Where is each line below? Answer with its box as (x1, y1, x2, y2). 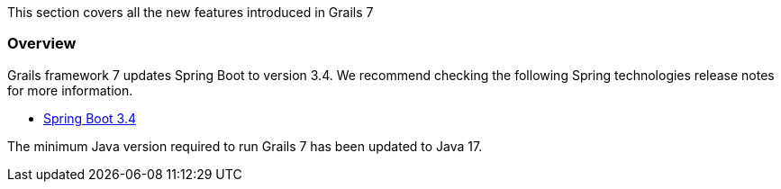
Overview (7, 34, 77, 53)
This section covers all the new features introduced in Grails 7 (7, 4, 374, 20)
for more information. (7, 82, 133, 98)
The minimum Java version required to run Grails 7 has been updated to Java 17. (7, 138, 483, 154)
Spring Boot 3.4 (43, 110, 137, 126)
